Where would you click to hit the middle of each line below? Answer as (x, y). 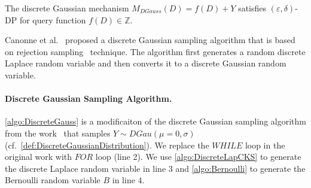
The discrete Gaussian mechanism (67, 8)
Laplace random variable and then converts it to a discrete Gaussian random (146, 63)
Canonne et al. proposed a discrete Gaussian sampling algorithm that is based (150, 40)
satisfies (252, 8)
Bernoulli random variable (53, 180)
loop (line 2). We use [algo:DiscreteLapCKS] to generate (198, 157)
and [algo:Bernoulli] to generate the (240, 168)
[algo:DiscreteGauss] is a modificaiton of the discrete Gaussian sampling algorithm (155, 121)
